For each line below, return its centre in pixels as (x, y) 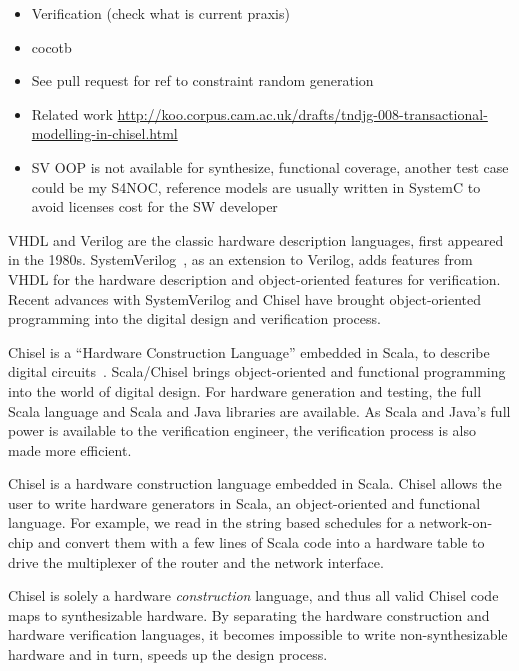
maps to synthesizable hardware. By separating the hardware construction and (249, 614)
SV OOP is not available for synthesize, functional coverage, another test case (270, 166)
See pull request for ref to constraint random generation (202, 80)
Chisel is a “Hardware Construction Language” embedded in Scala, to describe (249, 351)
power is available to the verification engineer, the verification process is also (242, 430)
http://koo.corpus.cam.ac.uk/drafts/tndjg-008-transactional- (302, 113)
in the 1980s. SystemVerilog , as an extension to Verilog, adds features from (240, 259)
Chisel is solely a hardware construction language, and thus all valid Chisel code (253, 595)
